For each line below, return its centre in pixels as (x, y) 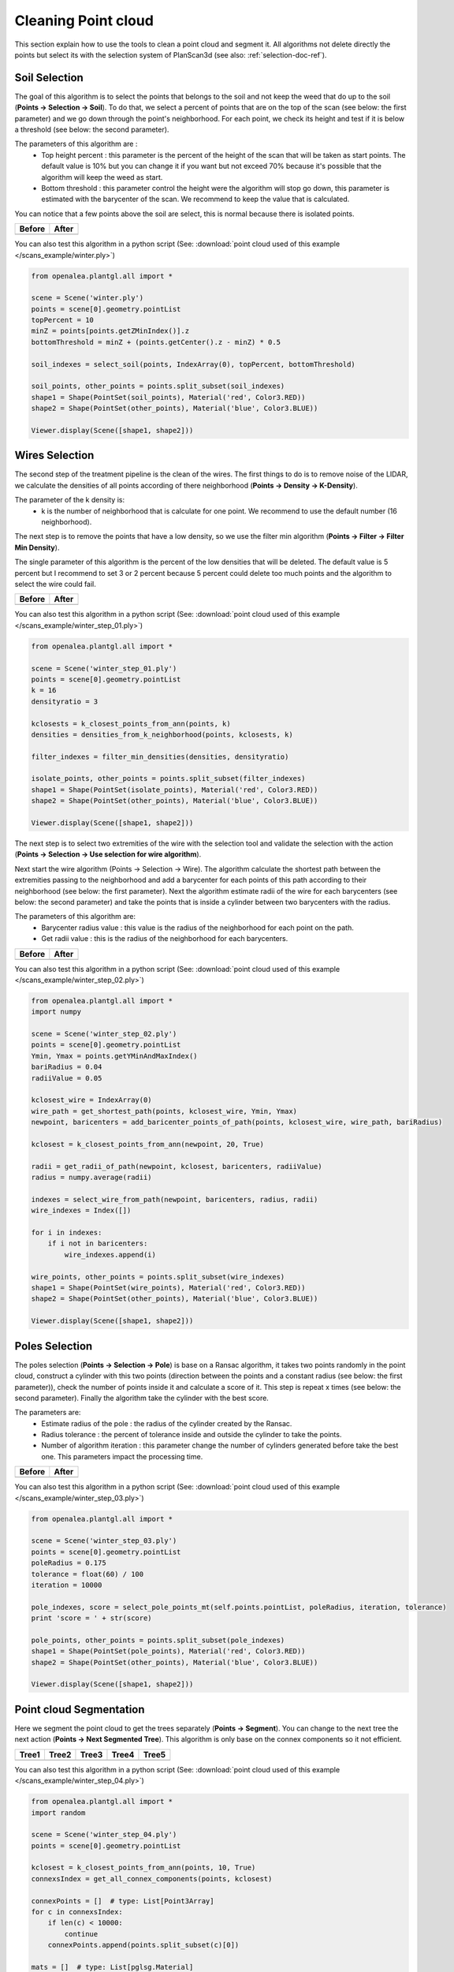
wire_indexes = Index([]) (81, 1210)
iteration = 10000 (67, 1585)
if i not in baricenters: (98, 1244)
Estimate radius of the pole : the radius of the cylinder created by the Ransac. (167, 1423)
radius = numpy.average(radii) (92, 1178)
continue (81, 1934)
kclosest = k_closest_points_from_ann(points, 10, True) (143, 1868)
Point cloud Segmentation (80, 1709)
